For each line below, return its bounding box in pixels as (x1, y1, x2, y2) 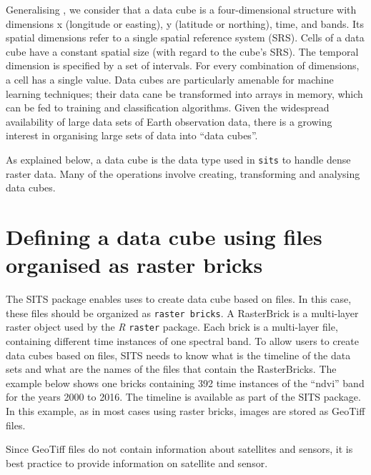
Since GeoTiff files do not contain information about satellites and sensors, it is (6, 441, 353, 456)
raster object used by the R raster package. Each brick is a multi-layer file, (6, 319, 338, 334)
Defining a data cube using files (6, 221, 322, 251)
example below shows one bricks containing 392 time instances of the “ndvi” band (6, 375, 365, 390)
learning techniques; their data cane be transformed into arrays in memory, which (6, 86, 363, 101)
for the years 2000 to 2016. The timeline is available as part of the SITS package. (6, 389, 361, 404)
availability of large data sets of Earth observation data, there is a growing (6, 114, 332, 129)
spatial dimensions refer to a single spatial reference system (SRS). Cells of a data (6, 30, 365, 45)
